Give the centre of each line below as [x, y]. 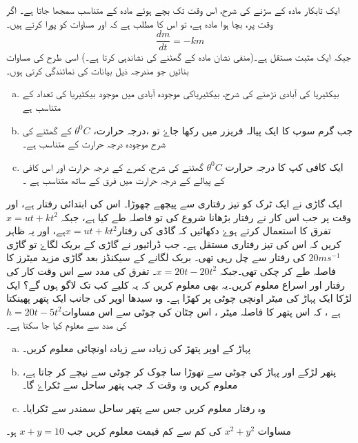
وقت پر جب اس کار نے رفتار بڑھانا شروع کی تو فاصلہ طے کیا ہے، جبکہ [206, 217]
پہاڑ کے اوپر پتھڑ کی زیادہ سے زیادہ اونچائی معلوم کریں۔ [137, 348]
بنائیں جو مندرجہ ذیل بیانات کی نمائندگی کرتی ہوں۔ [98, 70]
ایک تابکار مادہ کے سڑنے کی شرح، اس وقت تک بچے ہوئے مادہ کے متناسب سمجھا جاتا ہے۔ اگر [173, 10]
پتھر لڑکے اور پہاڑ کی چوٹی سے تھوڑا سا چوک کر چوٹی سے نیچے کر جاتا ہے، [179, 371]
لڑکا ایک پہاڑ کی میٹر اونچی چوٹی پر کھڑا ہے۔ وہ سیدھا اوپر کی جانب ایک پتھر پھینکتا [179, 298]
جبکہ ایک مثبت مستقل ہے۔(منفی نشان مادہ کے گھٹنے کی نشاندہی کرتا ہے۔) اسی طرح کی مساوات [179, 57]
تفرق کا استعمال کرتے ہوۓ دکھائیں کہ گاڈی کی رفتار [224, 230]
